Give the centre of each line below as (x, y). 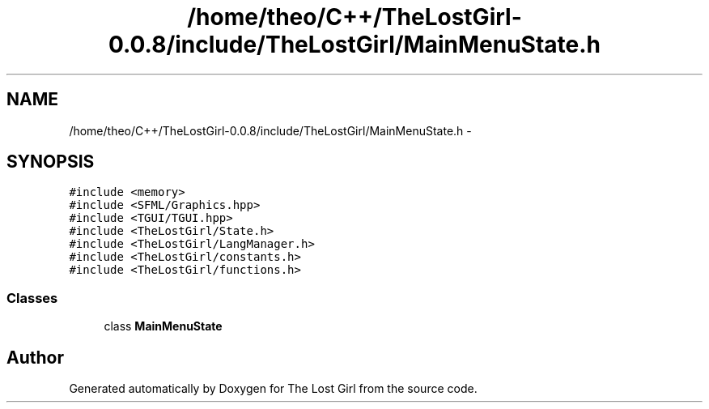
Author (35, 357)
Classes (32, 298)
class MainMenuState (163, 326)
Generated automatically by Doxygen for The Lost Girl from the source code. (273, 389)
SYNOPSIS (51, 162)
